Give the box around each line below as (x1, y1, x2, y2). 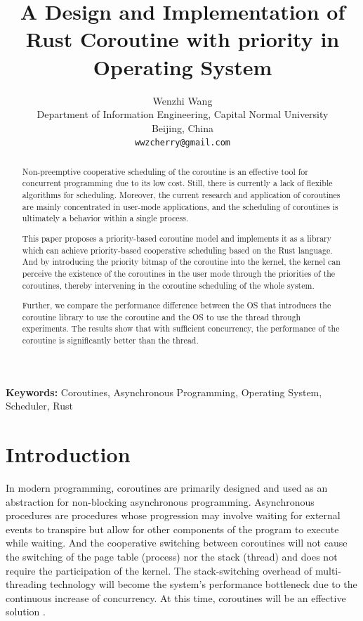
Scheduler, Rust (6, 398, 73, 413)
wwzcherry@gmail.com (134, 138, 231, 148)
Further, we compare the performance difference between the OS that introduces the (22, 299, 331, 311)
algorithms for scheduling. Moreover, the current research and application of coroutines (22, 189, 341, 201)
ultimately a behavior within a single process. (22, 212, 189, 224)
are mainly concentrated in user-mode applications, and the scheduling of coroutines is (22, 200, 338, 212)
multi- (315, 563, 341, 577)
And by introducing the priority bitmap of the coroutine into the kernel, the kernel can (22, 256, 341, 268)
